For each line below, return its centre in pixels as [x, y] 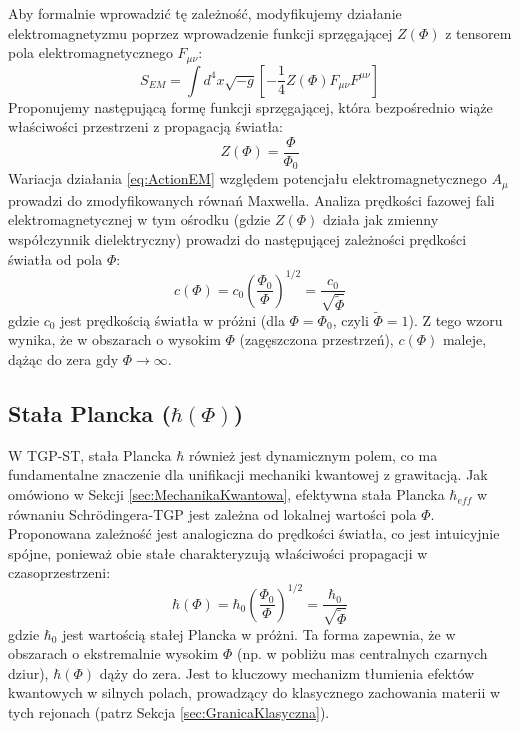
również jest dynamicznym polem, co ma [313, 454]
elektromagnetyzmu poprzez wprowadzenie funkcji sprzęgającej [200, 32]
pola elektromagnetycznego [90, 52]
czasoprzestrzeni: [59, 572]
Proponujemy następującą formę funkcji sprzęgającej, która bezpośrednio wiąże [250, 106]
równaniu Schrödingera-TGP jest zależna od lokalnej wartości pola [212, 513]
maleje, [464, 339]
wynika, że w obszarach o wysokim [114, 339]
